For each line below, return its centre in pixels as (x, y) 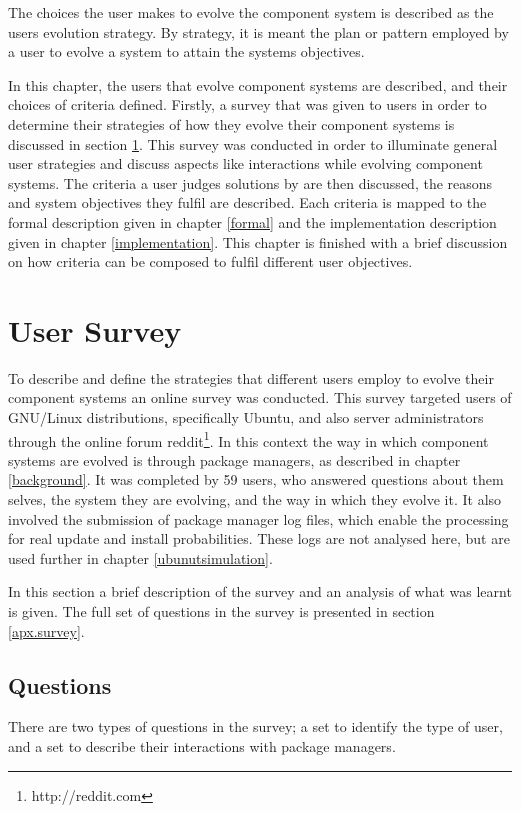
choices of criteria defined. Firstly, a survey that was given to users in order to (247, 104)
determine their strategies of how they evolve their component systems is (231, 123)
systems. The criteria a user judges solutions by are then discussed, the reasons (250, 182)
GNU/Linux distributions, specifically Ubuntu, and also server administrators (246, 417)
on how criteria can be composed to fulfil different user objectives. (210, 261)
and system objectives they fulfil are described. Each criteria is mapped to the (247, 202)
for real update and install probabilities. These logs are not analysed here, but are (259, 538)
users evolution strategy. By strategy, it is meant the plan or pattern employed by (258, 31)
